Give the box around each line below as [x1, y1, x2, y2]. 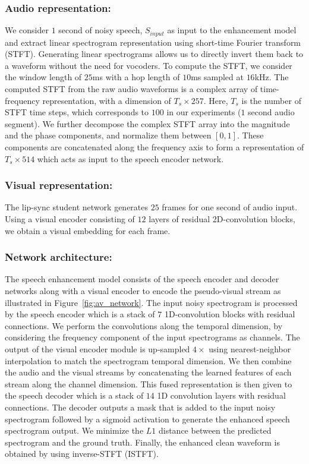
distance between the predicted [158, 424, 272, 437]
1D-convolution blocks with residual [164, 308, 295, 320]
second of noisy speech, [58, 24, 143, 36]
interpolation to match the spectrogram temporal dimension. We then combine [5, 354, 292, 367]
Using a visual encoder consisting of [5, 213, 135, 225]
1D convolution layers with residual [157, 389, 286, 402]
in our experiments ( [166, 106, 241, 118]
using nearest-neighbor [209, 342, 291, 355]
